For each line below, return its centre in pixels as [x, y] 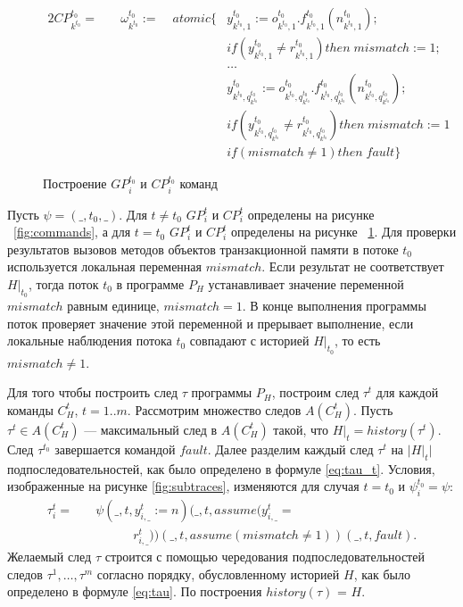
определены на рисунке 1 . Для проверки [344, 232]
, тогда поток [63, 283]
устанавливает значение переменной [306, 283]
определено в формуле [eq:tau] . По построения [135, 591]
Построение [75, 183]
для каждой [407, 392]
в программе [150, 283]
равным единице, [113, 306]
